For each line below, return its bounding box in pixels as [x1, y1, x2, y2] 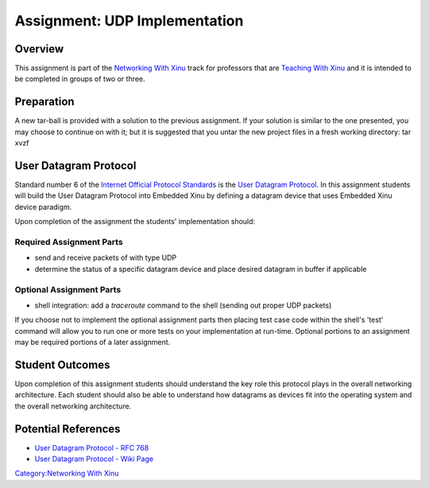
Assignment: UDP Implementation [14, 12, 244, 29]
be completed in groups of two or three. [14, 74, 146, 83]
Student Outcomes [14, 358, 110, 371]
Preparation [14, 95, 75, 109]
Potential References [14, 422, 121, 436]
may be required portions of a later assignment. [14, 338, 171, 347]
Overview [14, 42, 64, 56]
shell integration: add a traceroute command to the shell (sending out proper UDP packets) [34, 300, 332, 310]
